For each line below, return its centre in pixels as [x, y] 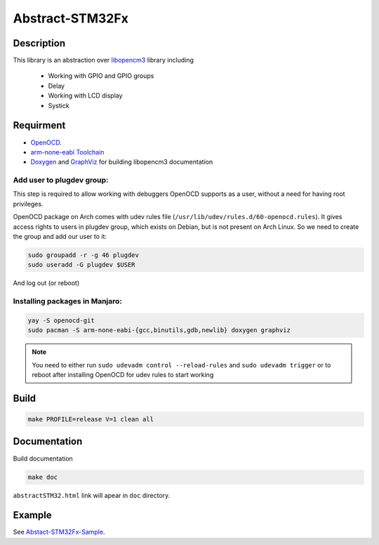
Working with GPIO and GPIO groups [101, 76]
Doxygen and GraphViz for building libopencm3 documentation [122, 162]
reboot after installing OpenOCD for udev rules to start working [123, 375]
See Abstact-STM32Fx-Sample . [59, 532]
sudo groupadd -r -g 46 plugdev [84, 255]
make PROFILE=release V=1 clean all [91, 419]
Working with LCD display [85, 96]
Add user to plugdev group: [61, 180]
